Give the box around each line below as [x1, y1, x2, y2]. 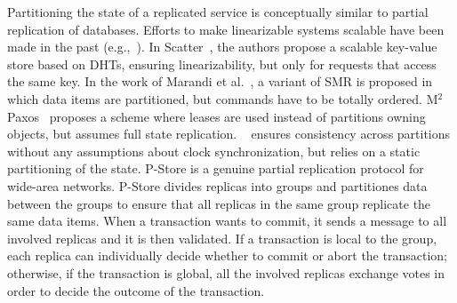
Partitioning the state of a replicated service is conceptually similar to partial [7, 3, 429, 20]
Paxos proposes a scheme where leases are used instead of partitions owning [7, 107, 426, 125]
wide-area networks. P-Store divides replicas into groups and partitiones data [7, 176, 428, 195]
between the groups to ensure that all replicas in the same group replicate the [7, 194, 431, 212]
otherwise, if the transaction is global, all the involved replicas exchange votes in [7, 263, 445, 282]
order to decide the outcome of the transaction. [7, 281, 265, 299]
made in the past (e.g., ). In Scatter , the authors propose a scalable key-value [7, 37, 437, 56]
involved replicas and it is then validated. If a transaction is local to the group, [7, 228, 437, 247]
